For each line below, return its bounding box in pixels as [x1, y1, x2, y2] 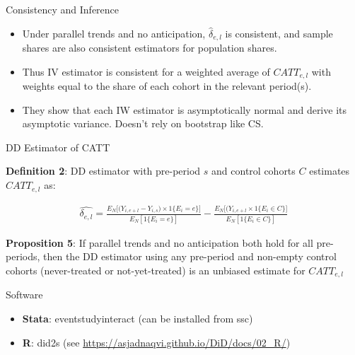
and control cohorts [211, 163, 296, 178]
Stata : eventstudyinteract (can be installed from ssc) [22, 311, 253, 326]
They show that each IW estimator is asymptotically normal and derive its [22, 102, 347, 117]
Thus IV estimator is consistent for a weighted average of [22, 64, 270, 78]
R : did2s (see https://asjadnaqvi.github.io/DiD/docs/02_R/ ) [22, 334, 291, 349]
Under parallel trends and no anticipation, [22, 25, 206, 40]
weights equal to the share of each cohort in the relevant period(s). [22, 78, 312, 93]
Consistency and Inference [6, 2, 120, 16]
